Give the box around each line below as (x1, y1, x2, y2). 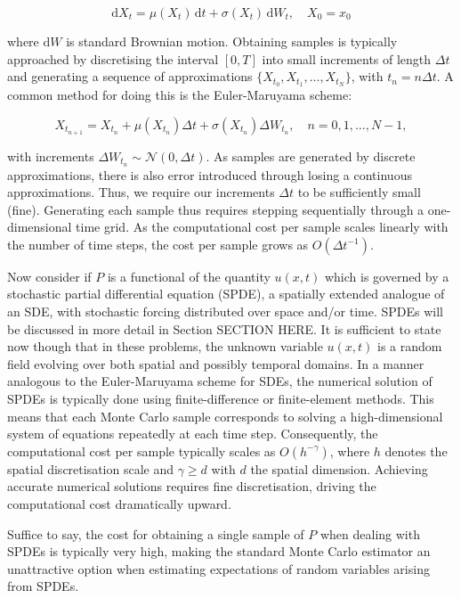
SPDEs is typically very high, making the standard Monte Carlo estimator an (7, 542, 431, 561)
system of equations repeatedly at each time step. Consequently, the (7, 424, 378, 443)
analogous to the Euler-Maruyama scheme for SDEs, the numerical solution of (7, 372, 433, 390)
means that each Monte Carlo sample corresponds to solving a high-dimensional (7, 406, 443, 425)
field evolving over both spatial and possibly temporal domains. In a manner (7, 354, 425, 373)
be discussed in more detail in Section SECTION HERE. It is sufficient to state (7, 319, 441, 338)
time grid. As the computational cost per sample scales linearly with (76, 217, 449, 236)
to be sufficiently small (297, 183, 421, 201)
